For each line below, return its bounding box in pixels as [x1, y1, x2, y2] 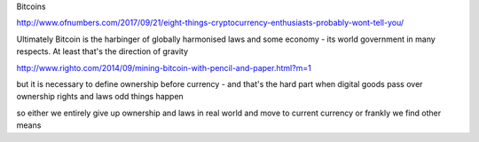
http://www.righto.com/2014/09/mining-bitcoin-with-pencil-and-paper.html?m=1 [16, 62, 312, 73]
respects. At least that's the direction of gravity [16, 46, 189, 57]
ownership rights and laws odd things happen [16, 91, 184, 102]
